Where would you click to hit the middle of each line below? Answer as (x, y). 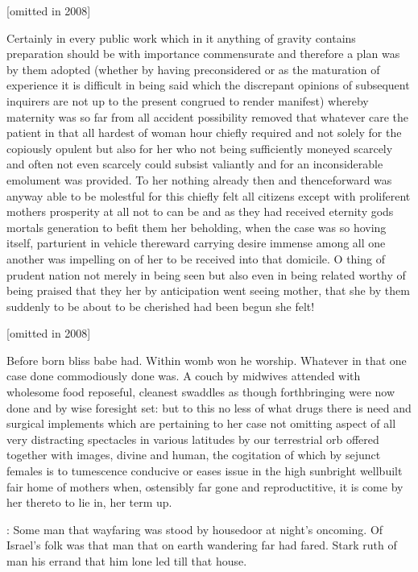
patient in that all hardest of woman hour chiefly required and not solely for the (204, 133)
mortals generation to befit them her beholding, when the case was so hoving (197, 227)
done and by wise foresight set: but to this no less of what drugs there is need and (209, 407)
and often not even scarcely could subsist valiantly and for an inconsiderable (195, 164)
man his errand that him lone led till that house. (127, 561)
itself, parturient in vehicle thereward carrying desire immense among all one (196, 243)
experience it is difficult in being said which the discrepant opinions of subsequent (208, 85)
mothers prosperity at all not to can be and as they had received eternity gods (200, 211)
